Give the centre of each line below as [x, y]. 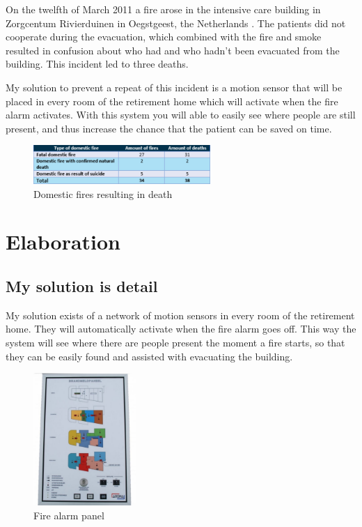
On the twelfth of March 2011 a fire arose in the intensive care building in [163, 9]
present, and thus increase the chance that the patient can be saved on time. [169, 128]
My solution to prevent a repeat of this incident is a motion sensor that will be [174, 87]
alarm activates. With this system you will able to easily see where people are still [181, 115]
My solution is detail [82, 286]
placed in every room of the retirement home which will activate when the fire [172, 101]
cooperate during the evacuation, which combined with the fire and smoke [164, 37]
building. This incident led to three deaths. [97, 64]
